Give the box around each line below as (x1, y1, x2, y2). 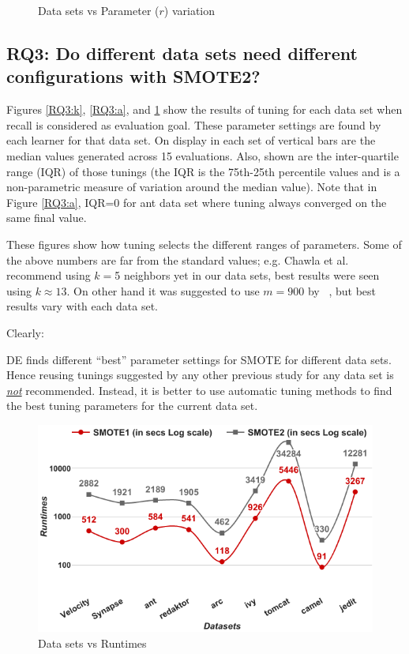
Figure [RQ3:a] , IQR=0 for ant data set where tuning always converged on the (6, 194, 387, 210)
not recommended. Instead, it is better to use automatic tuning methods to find (6, 381, 392, 398)
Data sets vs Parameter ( (38, 2, 159, 18)
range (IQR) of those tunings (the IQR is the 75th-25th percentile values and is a (6, 163, 400, 179)
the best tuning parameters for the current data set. (6, 397, 258, 414)
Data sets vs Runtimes (38, 634, 147, 651)
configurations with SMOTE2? (6, 64, 261, 88)
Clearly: (6, 324, 44, 340)
